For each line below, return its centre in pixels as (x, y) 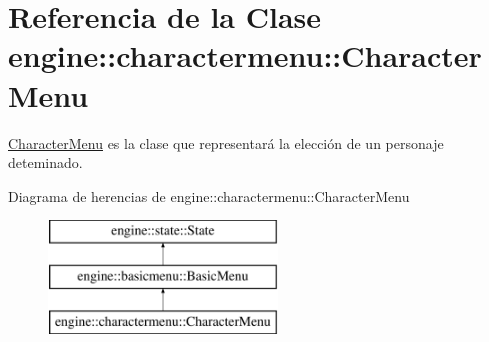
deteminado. (45, 162)
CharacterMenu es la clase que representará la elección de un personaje (226, 142)
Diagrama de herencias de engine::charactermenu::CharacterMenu (209, 195)
